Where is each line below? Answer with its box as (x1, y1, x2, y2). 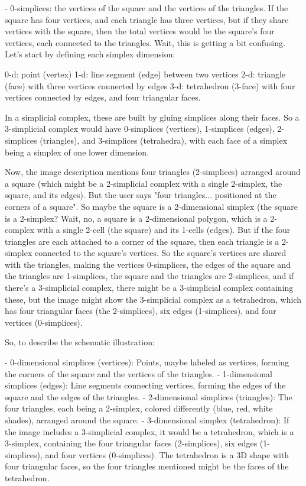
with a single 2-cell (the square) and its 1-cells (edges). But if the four (37, 223, 291, 236)
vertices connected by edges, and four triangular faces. (5, 91, 201, 103)
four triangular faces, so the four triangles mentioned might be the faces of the (5, 460, 289, 472)
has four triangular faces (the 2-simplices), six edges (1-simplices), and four (5, 304, 276, 317)
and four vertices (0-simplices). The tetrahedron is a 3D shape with (45, 448, 289, 461)
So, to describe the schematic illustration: (5, 336, 155, 348)
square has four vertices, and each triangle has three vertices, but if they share (5, 13, 289, 25)
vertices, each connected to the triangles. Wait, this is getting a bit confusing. (5, 36, 285, 48)
